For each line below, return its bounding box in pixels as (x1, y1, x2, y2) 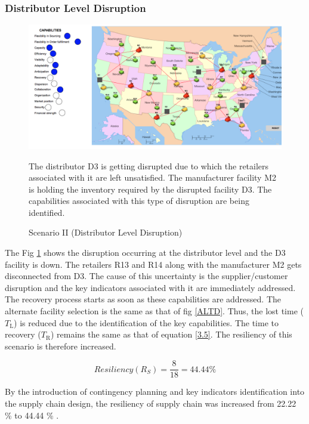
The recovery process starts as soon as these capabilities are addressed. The (5, 293, 281, 305)
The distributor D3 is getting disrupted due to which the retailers (29, 159, 269, 172)
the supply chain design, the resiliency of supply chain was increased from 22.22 (5, 397, 296, 410)
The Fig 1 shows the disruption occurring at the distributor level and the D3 (5, 246, 286, 259)
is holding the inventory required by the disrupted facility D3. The (29, 182, 272, 195)
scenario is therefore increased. (5, 339, 116, 352)
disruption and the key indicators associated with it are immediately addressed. (5, 281, 296, 293)
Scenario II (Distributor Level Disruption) (29, 226, 183, 239)
